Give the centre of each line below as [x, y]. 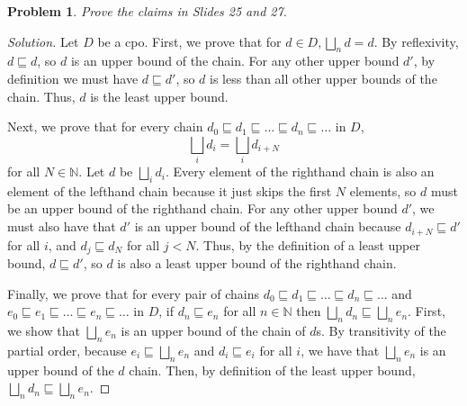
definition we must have [73, 78]
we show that [44, 330]
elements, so [383, 190]
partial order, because [67, 350]
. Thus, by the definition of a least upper [308, 244]
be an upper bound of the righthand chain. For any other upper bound [202, 208]
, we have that [340, 350]
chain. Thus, [41, 96]
